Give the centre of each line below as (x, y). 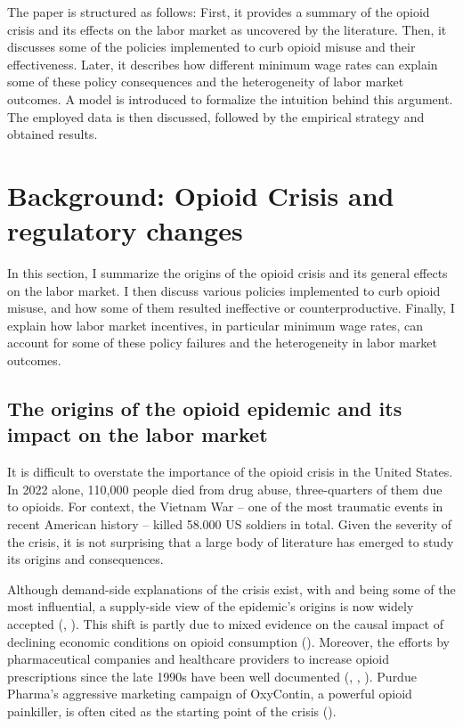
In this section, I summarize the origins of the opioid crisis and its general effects (227, 273)
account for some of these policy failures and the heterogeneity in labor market (223, 343)
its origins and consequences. (85, 559)
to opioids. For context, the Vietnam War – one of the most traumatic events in (225, 506)
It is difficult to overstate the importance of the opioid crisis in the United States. (230, 472)
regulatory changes (125, 230)
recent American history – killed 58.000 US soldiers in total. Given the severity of (230, 524)
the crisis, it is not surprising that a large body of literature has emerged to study (231, 541)
